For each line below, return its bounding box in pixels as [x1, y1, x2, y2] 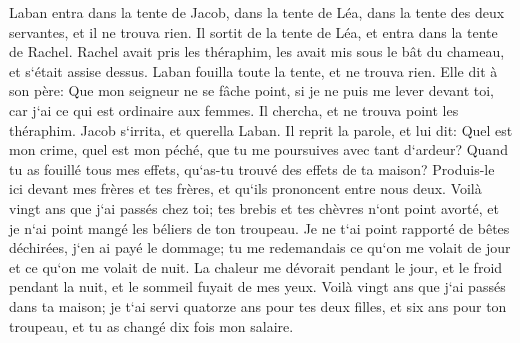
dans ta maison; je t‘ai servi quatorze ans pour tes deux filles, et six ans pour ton [9, 295, 507, 316]
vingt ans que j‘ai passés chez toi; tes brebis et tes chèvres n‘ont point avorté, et [9, 197, 499, 218]
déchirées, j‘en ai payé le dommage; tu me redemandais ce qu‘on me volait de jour [9, 237, 511, 258]
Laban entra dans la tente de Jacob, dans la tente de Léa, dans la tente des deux [9, 2, 505, 22]
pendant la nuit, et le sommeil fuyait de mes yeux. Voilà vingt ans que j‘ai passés [9, 276, 506, 297]
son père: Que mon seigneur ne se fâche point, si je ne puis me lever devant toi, [9, 80, 495, 101]
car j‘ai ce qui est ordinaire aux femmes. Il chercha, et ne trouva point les [9, 99, 459, 120]
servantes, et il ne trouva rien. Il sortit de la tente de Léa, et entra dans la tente [9, 21, 498, 42]
